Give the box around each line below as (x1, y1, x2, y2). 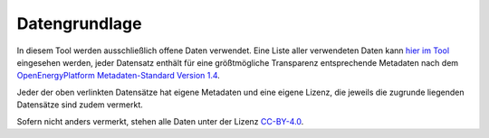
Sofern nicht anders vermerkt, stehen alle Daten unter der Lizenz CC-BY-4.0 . (16, 115, 304, 126)
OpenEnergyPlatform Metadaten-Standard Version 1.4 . (16, 70, 221, 81)
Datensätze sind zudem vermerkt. (16, 99, 144, 110)
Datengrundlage (16, 14, 142, 33)
